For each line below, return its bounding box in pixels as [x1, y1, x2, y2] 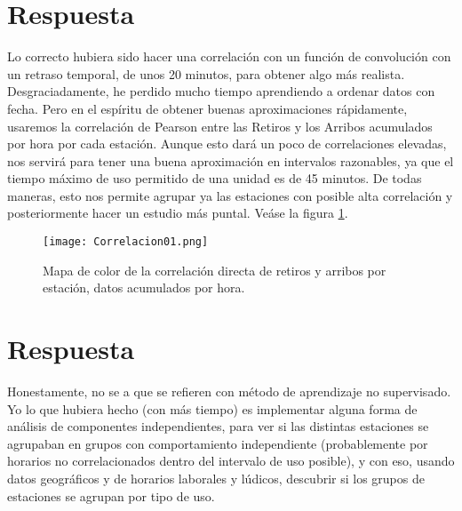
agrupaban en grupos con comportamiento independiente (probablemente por [7, 434, 428, 452]
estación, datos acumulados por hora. [43, 278, 245, 297]
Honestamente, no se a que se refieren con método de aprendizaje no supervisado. [7, 382, 451, 401]
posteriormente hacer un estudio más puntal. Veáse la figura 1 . [7, 204, 348, 222]
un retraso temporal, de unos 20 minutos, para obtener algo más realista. [7, 64, 405, 83]
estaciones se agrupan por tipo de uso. [7, 486, 215, 505]
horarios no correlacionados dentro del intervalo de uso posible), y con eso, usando [7, 451, 455, 470]
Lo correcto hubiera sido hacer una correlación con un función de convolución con [7, 47, 451, 66]
